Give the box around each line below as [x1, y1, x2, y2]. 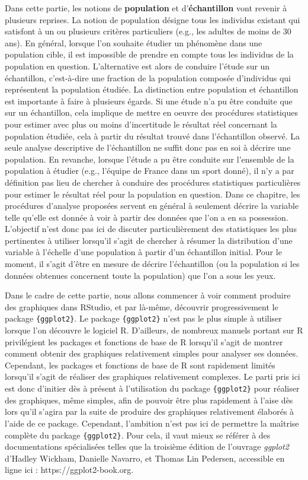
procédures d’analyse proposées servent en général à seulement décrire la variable [5, 199, 299, 212]
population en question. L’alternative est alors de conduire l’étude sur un [5, 59, 270, 72]
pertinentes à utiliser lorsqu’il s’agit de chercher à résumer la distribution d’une [5, 234, 293, 246]
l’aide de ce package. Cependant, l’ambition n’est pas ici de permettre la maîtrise [5, 417, 299, 429]
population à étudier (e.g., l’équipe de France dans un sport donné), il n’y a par [5, 164, 294, 177]
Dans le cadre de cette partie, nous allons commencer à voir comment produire [5, 289, 291, 301]
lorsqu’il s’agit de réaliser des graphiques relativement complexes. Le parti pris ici [5, 370, 300, 383]
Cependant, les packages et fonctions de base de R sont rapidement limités [5, 358, 275, 371]
